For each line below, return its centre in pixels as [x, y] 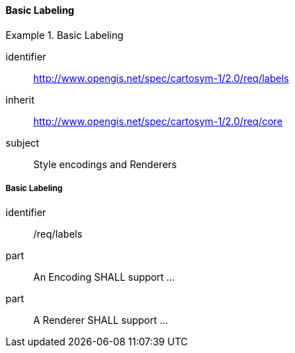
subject [23, 142]
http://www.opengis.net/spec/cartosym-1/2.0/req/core [158, 121]
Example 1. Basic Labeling [65, 35]
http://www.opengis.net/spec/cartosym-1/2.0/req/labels [161, 78]
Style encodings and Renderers [105, 164]
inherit [20, 99]
